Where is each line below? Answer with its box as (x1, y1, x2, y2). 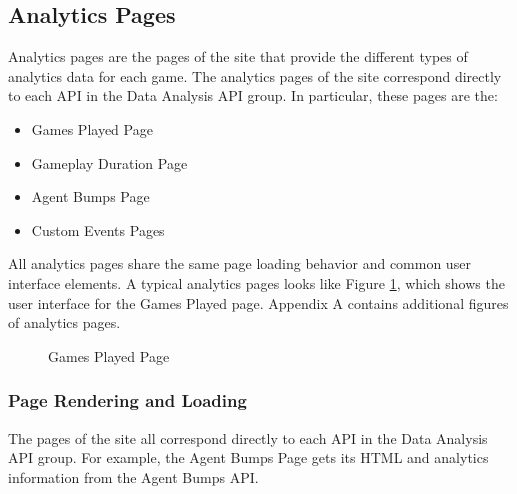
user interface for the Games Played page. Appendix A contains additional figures (8, 292, 509, 313)
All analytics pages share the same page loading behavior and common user (8, 253, 471, 274)
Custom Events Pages (31, 219, 165, 240)
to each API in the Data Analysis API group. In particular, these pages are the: (8, 85, 498, 106)
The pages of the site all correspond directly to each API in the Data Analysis (8, 427, 488, 448)
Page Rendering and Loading (8, 388, 247, 413)
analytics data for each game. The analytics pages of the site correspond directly (8, 65, 502, 86)
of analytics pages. (8, 312, 121, 333)
